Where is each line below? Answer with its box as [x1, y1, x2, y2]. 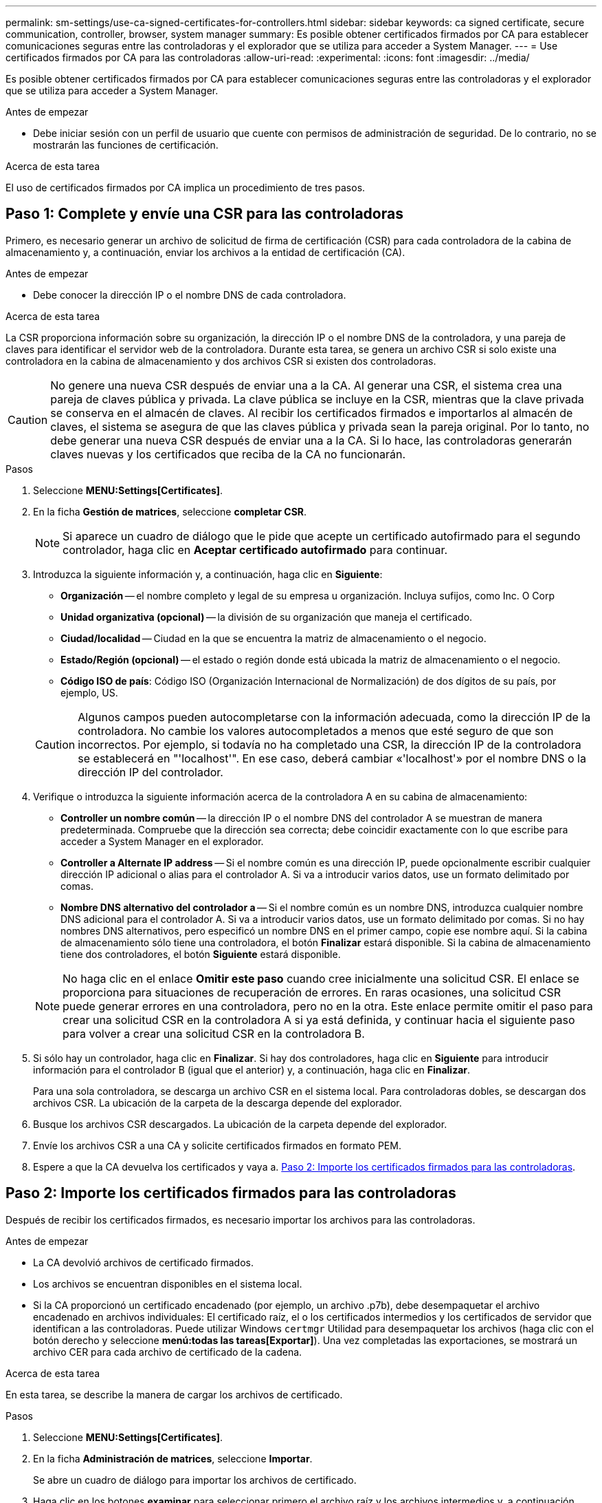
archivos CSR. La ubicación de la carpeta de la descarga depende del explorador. [33, 1096, 402, 1109]
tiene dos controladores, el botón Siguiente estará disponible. [60, 948, 341, 960]
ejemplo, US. [60, 686, 118, 699]
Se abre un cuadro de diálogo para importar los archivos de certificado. [33, 1473, 357, 1486]
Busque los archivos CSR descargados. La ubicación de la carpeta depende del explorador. [33, 1118, 447, 1130]
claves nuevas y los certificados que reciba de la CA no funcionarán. [50, 447, 405, 461]
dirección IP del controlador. [78, 765, 223, 779]
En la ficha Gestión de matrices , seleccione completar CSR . [33, 505, 307, 518]
